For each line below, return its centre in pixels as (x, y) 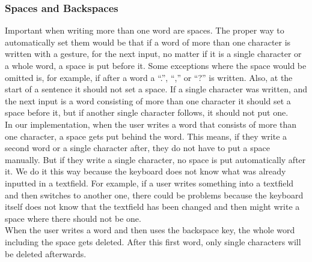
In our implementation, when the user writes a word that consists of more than (151, 124)
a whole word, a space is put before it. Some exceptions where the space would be (156, 65)
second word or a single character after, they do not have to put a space (137, 148)
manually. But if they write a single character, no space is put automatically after (155, 159)
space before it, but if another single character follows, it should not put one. (147, 112)
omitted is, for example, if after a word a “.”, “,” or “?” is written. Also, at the (149, 77)
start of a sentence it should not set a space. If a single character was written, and (156, 89)
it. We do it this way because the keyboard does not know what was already (145, 171)
